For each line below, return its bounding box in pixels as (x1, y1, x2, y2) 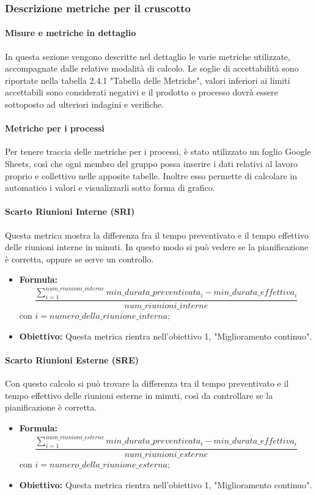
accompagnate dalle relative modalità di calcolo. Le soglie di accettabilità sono (5, 62, 299, 75)
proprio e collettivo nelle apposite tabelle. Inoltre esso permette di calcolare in (5, 169, 297, 182)
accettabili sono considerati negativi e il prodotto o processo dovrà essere (5, 86, 278, 99)
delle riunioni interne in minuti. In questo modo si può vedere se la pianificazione (5, 240, 309, 253)
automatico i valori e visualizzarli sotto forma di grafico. (5, 181, 215, 194)
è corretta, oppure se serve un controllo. (5, 252, 154, 265)
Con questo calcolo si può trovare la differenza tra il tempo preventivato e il (5, 377, 289, 390)
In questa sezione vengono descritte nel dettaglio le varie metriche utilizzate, (5, 50, 290, 62)
